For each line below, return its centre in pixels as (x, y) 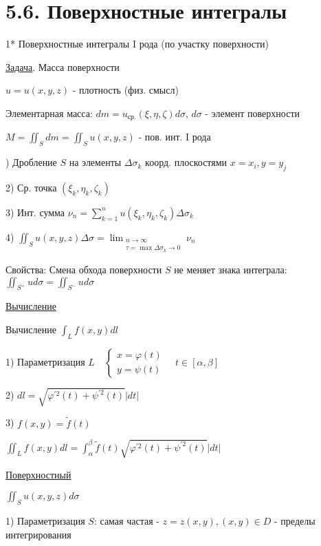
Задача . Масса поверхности (63, 66)
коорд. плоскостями (186, 162)
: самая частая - (126, 521)
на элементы (95, 162)
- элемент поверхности (252, 113)
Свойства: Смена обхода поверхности (84, 269)
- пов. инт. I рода (175, 137)
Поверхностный (38, 474)
